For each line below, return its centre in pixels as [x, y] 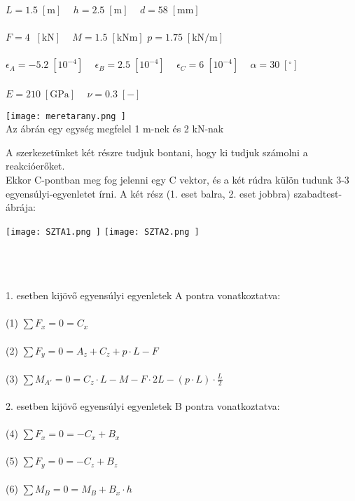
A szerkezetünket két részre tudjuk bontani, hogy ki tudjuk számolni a [157, 152]
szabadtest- [318, 193]
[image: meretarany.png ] [66, 116]
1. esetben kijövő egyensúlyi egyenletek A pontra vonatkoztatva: [143, 295]
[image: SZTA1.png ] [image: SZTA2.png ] [103, 232]
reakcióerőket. [35, 166]
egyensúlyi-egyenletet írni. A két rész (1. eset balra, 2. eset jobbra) [148, 193]
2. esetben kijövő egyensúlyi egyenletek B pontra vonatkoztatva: [143, 406]
